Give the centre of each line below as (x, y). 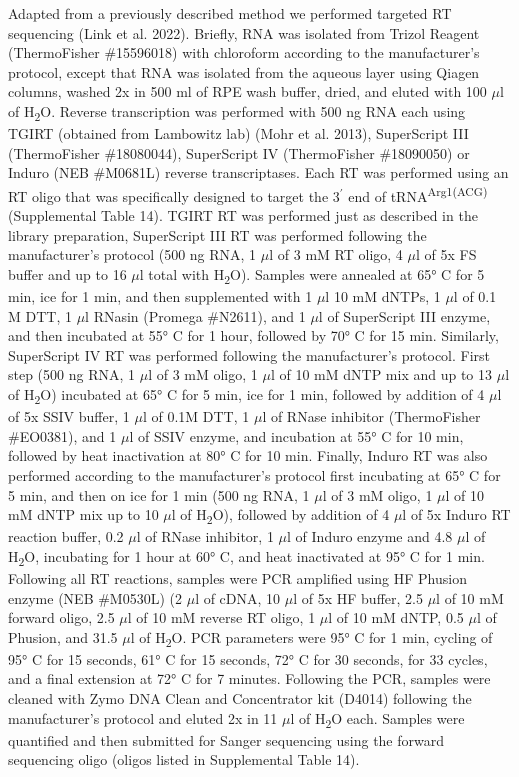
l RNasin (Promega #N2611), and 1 (195, 315)
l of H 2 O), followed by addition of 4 (280, 515)
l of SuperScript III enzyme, (404, 315)
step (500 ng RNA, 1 (72, 374)
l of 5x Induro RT (456, 514)
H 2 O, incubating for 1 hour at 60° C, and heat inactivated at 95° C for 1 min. (246, 557)
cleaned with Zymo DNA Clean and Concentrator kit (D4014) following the (240, 698)
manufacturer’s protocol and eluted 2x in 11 (143, 717)
